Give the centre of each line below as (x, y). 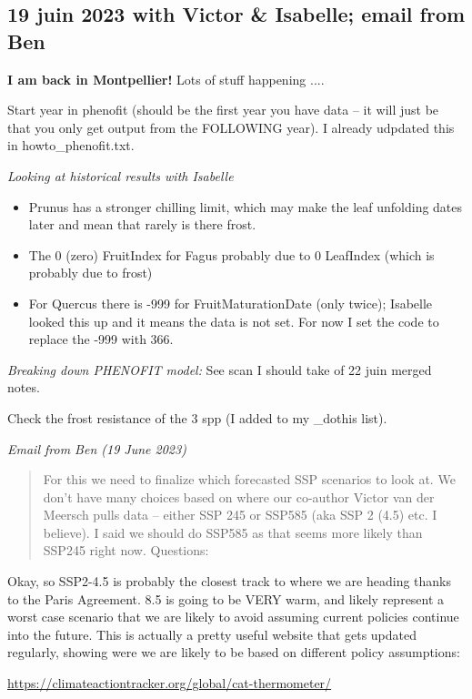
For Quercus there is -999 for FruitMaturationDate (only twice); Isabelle (231, 303)
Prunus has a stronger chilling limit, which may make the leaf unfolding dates (246, 206)
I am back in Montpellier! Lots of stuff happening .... (166, 79)
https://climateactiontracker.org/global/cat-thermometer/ (170, 683)
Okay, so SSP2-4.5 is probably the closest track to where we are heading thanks (229, 581)
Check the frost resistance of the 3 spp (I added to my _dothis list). (197, 417)
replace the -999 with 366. (101, 339)
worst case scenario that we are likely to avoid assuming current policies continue (233, 617)
